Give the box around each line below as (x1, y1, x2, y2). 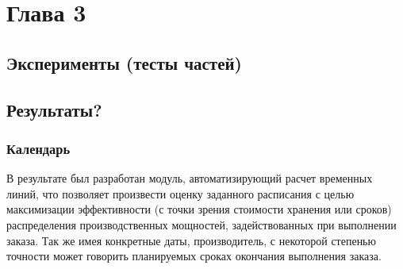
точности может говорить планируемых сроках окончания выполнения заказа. (6, 248, 382, 264)
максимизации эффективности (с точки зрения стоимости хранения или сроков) (6, 201, 392, 217)
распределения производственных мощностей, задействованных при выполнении (6, 216, 397, 232)
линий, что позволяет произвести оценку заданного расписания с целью (6, 185, 355, 202)
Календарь (6, 138, 71, 158)
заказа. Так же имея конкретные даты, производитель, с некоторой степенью (6, 232, 376, 248)
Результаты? (6, 97, 102, 121)
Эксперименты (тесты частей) (6, 50, 242, 75)
